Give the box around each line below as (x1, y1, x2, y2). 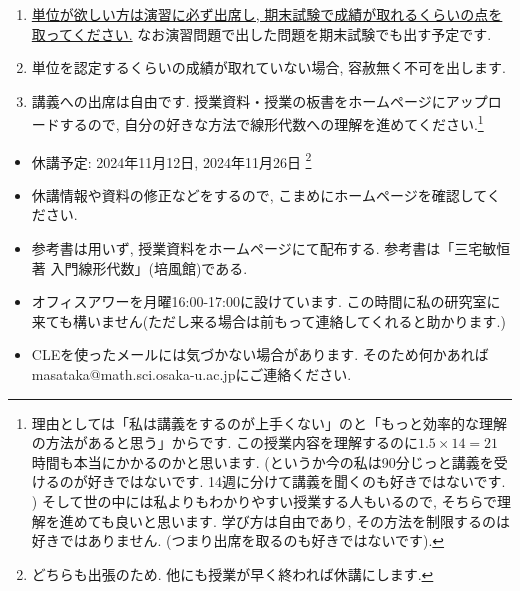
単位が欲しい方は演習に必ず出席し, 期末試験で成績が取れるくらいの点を (31, 4, 503, 24)
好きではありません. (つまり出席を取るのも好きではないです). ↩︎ (31, 530, 445, 551)
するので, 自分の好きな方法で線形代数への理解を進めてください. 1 (59, 111, 484, 135)
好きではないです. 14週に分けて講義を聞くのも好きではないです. (87, 471, 506, 492)
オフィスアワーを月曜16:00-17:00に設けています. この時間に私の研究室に (31, 291, 501, 312)
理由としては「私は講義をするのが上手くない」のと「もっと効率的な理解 (31, 412, 508, 433)
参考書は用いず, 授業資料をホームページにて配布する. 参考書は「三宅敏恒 (31, 238, 511, 259)
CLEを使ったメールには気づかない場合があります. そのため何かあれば (31, 344, 489, 365)
